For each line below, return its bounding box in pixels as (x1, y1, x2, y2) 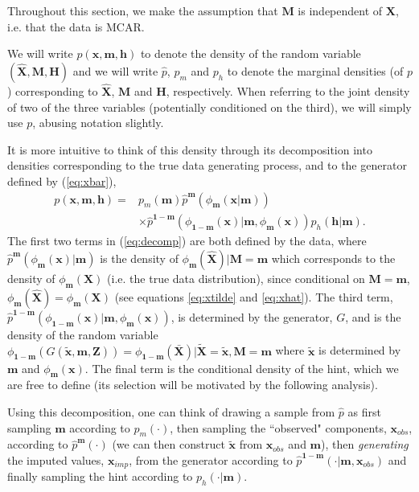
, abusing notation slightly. (32, 114, 164, 131)
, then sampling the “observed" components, (170, 419, 387, 436)
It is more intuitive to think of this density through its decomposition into (7, 141, 372, 158)
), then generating (321, 436, 409, 453)
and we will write (72, 62, 158, 79)
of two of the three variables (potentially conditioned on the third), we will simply (7, 98, 412, 115)
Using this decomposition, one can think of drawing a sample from (7, 403, 335, 420)
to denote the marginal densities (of (227, 62, 404, 79)
